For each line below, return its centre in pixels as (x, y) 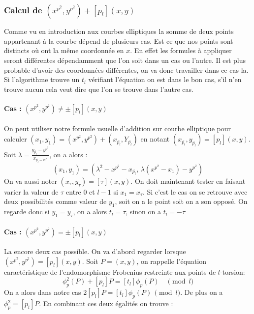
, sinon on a (143, 212)
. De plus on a (202, 292)
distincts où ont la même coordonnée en (64, 50)
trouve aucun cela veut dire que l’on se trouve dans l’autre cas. (99, 89)
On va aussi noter (31, 181)
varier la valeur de (31, 191)
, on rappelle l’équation (171, 261)
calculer (16, 139)
